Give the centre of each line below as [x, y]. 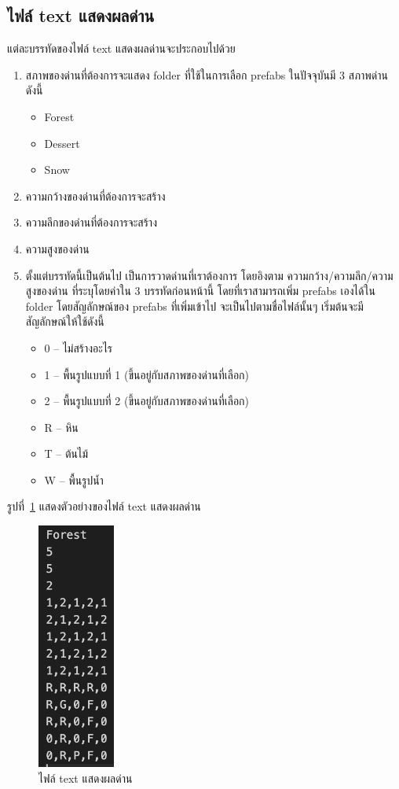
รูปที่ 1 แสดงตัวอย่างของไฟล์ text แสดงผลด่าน [104, 506]
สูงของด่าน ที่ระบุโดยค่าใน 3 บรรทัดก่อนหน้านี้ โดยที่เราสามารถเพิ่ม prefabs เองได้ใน [200, 291]
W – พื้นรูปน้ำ [74, 479]
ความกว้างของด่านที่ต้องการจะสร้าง [95, 195]
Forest [59, 116]
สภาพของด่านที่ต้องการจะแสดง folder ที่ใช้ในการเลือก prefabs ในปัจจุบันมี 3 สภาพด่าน [207, 74]
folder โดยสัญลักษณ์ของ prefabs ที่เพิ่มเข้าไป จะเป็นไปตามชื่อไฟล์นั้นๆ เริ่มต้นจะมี [194, 306]
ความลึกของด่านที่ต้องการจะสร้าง [91, 222]
